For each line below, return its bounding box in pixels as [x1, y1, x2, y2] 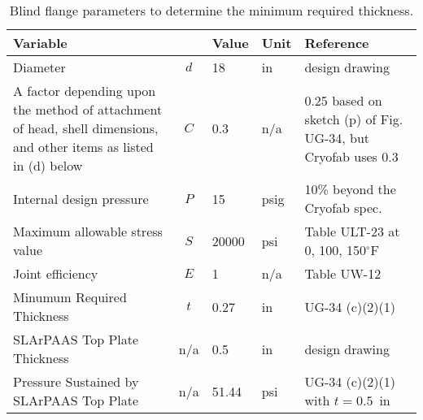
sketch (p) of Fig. [304, 109, 403, 128]
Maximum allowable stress [13, 222, 163, 240]
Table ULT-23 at [304, 222, 400, 240]
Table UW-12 [304, 264, 382, 283]
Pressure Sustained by [13, 372, 139, 391]
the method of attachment [13, 100, 163, 119]
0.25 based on [304, 90, 382, 110]
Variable [13, 33, 68, 52]
